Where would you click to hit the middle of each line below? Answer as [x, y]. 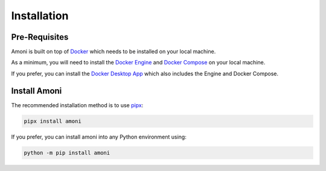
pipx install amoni [53, 121]
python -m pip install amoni [67, 153]
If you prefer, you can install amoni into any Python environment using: [99, 137]
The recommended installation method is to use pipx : [77, 105]
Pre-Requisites [40, 37]
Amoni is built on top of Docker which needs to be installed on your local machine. [113, 52]
